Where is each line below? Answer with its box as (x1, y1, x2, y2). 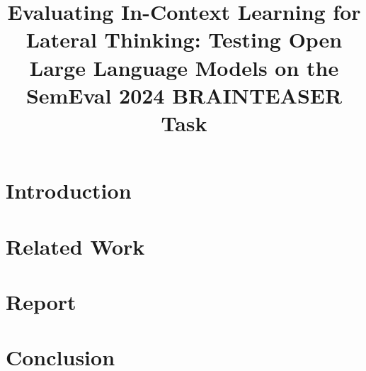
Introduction (6, 176, 132, 205)
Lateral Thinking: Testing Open (25, 25, 343, 54)
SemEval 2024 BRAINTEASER (25, 80, 343, 109)
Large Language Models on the (29, 52, 339, 82)
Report (6, 287, 76, 316)
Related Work (6, 231, 145, 260)
